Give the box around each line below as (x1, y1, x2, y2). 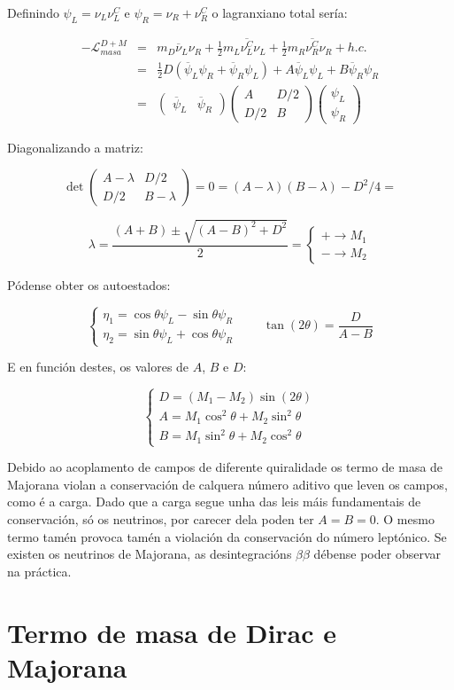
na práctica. (7, 561, 72, 580)
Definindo (7, 4, 59, 21)
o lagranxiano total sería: (212, 4, 348, 21)
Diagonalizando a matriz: (7, 137, 143, 156)
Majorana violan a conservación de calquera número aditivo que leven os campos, (7, 474, 448, 493)
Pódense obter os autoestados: (7, 276, 171, 294)
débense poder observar (313, 545, 442, 563)
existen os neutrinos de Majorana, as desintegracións (7, 545, 292, 563)
